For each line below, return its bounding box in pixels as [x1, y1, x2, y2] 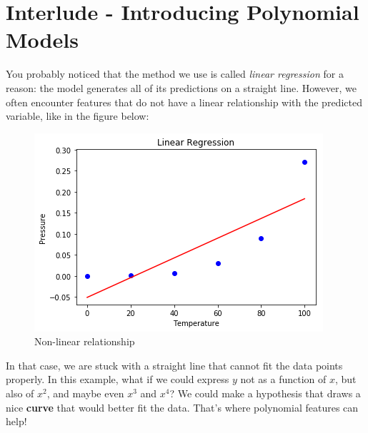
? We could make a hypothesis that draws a [169, 386, 361, 401]
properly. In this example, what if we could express [6, 372, 229, 387]
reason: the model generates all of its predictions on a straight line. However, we [6, 80, 357, 95]
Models [6, 25, 79, 54]
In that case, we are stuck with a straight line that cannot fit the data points [6, 357, 343, 372]
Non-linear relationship [34, 334, 135, 349]
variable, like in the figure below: [6, 108, 149, 123]
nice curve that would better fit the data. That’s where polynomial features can [6, 399, 359, 414]
